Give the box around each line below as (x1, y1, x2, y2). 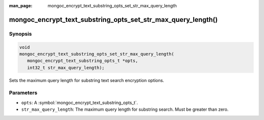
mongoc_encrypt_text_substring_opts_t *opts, (27, 58, 138, 63)
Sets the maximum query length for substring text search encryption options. (9, 77, 164, 83)
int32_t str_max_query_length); (27, 65, 105, 70)
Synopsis (9, 30, 32, 37)
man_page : (9, 3, 33, 8)
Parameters (9, 89, 38, 96)
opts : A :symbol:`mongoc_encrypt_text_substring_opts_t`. (21, 100, 138, 105)
